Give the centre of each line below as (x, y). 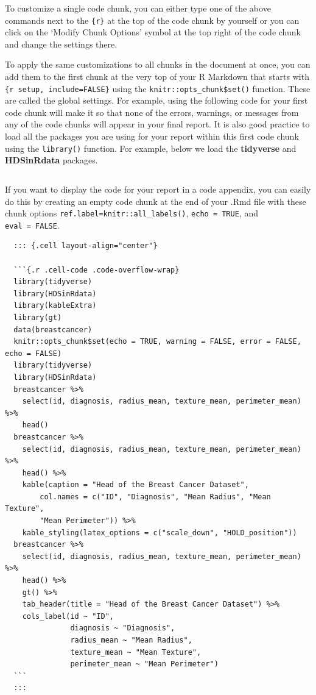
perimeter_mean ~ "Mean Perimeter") (144, 664)
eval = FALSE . (32, 225)
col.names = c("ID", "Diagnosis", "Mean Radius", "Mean (155, 497)
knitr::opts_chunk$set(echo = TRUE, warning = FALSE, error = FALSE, (157, 342)
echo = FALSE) (33, 353)
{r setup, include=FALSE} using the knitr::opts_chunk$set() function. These (158, 88)
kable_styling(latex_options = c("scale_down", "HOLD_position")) (160, 533)
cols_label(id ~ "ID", (68, 616)
